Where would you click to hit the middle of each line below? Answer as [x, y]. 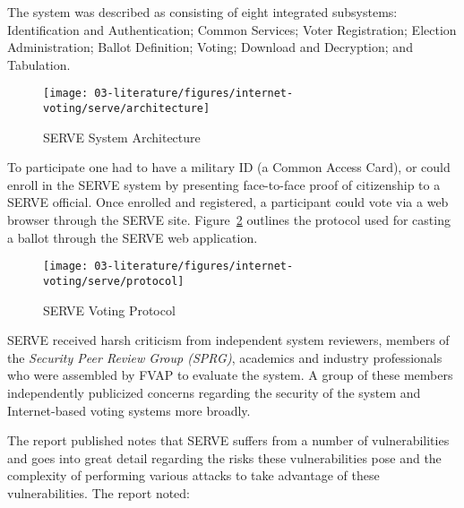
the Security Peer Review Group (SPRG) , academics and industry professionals [225, 357]
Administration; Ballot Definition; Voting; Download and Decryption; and [210, 47]
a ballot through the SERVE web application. [133, 237]
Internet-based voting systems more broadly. [129, 410]
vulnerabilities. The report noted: [99, 492]
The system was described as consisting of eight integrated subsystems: [202, 12]
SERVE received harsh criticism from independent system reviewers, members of [228, 340]
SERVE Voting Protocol [109, 310]
